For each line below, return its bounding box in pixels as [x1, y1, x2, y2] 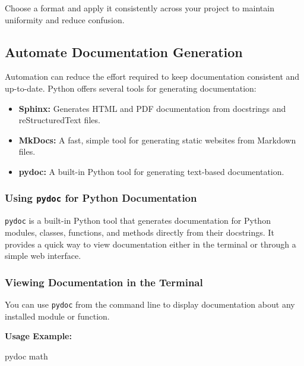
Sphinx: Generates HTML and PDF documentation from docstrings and [18, 102, 286, 114]
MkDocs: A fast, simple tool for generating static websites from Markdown [18, 133, 296, 146]
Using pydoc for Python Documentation [5, 190, 197, 205]
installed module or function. [5, 309, 110, 322]
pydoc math [5, 349, 48, 362]
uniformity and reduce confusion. [5, 13, 125, 26]
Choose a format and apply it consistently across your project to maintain [5, 2, 274, 14]
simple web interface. [5, 249, 81, 262]
